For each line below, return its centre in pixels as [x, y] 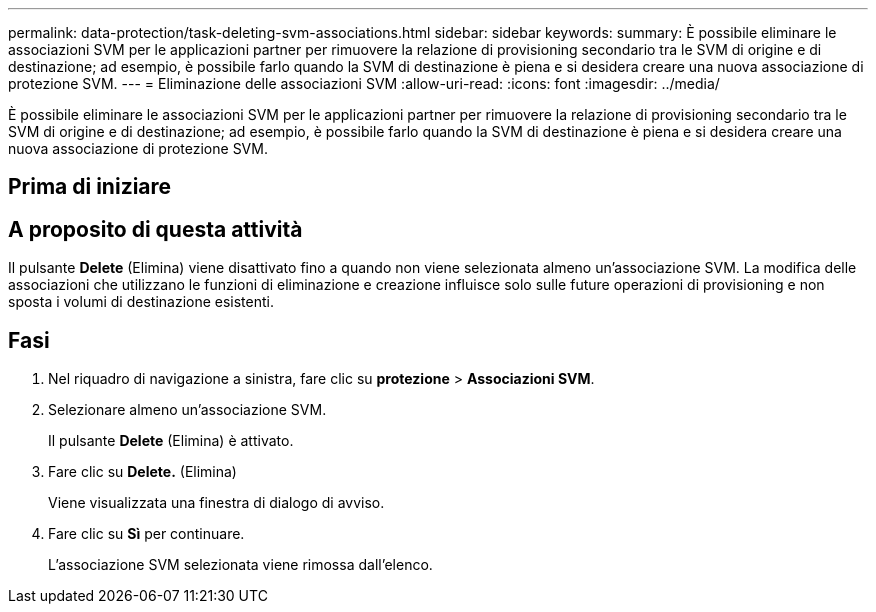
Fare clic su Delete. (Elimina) [142, 472]
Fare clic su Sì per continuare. [146, 534]
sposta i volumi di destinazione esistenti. [141, 302]
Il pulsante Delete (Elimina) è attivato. [171, 441]
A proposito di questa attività [155, 229]
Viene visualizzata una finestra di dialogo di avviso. [216, 503]
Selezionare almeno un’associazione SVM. [187, 410]
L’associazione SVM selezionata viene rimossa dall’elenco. [240, 565]
